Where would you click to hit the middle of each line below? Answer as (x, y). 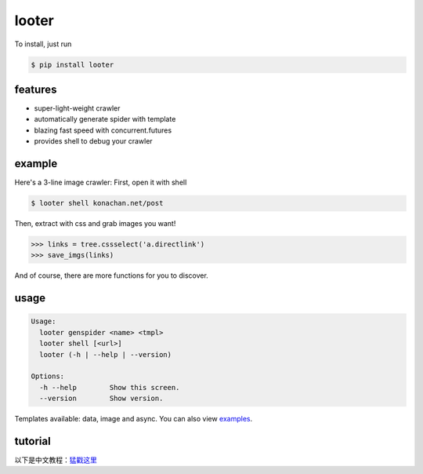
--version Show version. (101, 399)
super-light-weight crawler (77, 108)
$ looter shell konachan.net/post (97, 203)
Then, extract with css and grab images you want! (95, 224)
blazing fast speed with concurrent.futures (103, 130)
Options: (48, 376)
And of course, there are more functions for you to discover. (112, 275)
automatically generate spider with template (105, 119)
